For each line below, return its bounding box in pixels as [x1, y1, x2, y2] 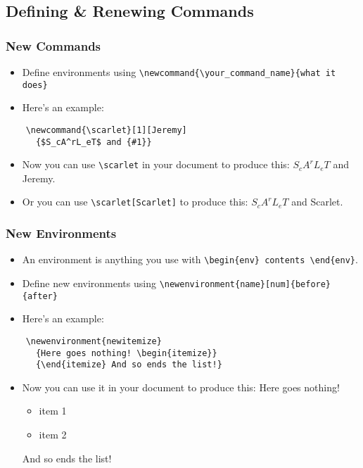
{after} [22, 291, 58, 301]
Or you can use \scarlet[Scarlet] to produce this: [22, 194, 248, 209]
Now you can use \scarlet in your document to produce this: [22, 157, 290, 172]
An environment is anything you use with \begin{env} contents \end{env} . [22, 252, 358, 267]
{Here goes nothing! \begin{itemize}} [35, 348, 217, 358]
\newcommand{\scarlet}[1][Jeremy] [25, 125, 187, 135]
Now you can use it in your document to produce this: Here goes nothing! [22, 379, 340, 394]
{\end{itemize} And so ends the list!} [35, 360, 222, 370]
